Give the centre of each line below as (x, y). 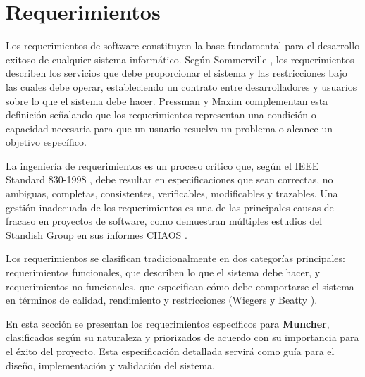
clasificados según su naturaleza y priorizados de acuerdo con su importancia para (182, 337)
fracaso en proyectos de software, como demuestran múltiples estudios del (164, 221)
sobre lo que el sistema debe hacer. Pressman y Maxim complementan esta (167, 100)
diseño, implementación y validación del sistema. (110, 365)
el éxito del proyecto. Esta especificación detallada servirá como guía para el (170, 351)
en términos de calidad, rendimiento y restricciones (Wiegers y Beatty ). (162, 300)
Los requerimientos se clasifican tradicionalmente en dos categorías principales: (175, 258)
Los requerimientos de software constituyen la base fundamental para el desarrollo (183, 45)
